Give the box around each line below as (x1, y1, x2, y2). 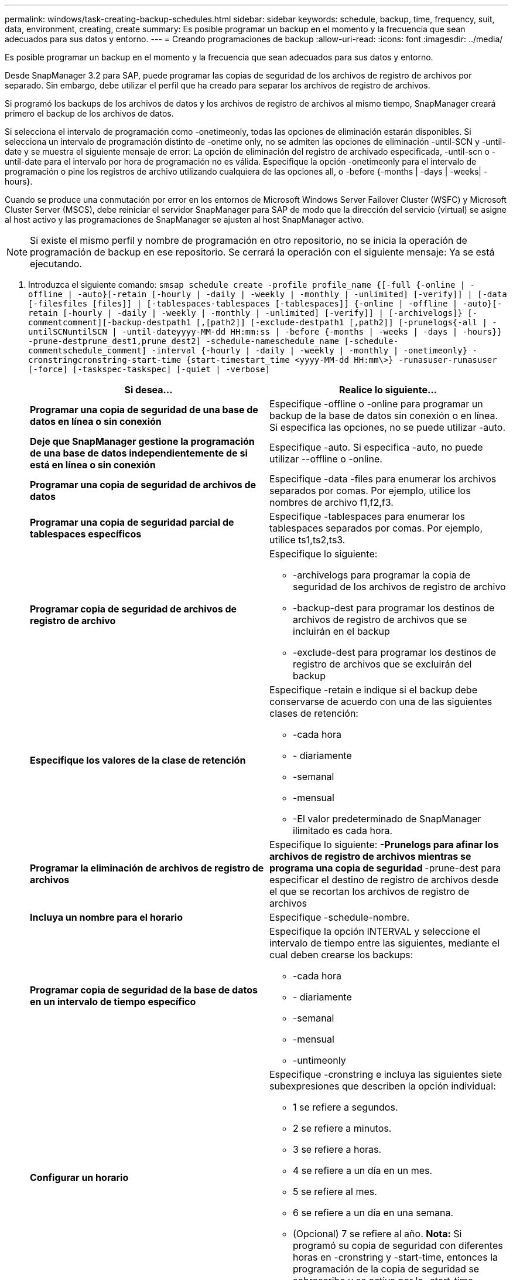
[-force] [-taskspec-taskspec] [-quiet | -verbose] (28, 365, 271, 374)
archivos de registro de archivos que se (293, 614, 467, 625)
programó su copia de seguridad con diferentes (293, 1240, 503, 1251)
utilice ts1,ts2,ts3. (269, 534, 346, 546)
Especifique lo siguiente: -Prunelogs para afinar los (269, 839, 499, 850)
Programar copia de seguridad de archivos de (30, 603, 237, 615)
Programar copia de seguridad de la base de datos (30, 984, 258, 996)
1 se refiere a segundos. (293, 1101, 398, 1113)
